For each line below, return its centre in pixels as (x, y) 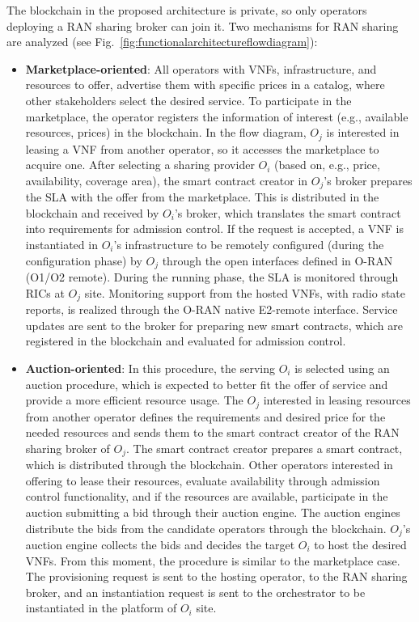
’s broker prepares (368, 180)
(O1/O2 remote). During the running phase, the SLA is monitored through (212, 277)
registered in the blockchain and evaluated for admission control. (186, 341)
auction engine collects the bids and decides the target (160, 545)
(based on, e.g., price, (327, 165)
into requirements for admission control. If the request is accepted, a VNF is (214, 228)
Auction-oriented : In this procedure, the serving (150, 368)
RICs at (45, 292)
